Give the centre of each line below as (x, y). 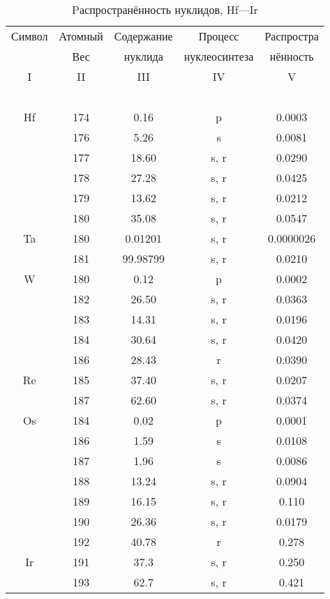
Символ (30, 36)
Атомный (81, 36)
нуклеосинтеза (219, 56)
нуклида (143, 56)
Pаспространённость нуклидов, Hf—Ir (165, 9)
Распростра (292, 36)
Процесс (219, 36)
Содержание (143, 36)
